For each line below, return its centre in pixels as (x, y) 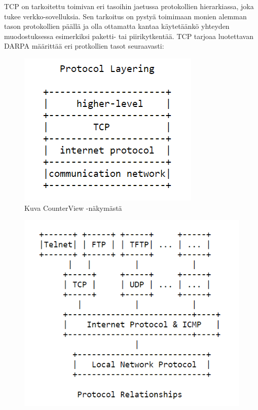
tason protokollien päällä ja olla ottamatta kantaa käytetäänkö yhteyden (117, 26)
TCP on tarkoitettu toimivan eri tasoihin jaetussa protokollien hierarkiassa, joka (129, 6)
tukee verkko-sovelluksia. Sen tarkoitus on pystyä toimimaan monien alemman (125, 16)
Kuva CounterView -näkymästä (73, 208)
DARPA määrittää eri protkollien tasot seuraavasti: (84, 46)
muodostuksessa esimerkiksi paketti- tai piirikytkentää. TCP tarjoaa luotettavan (129, 36)
